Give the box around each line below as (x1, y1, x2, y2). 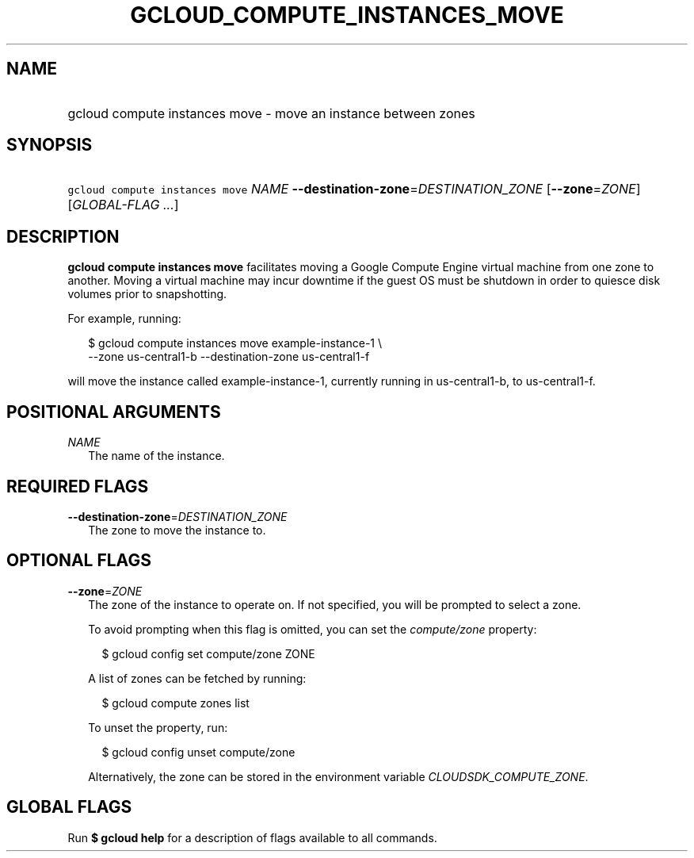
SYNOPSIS (6, 135, 93, 155)
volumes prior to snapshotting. (67, 287, 227, 301)
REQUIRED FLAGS (6, 476, 149, 496)
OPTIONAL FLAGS (6, 550, 151, 571)
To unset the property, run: (88, 720, 228, 734)
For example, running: (67, 312, 181, 326)
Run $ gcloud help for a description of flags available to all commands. (67, 830, 437, 845)
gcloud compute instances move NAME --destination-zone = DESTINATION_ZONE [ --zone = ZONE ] (67, 181, 641, 197)
